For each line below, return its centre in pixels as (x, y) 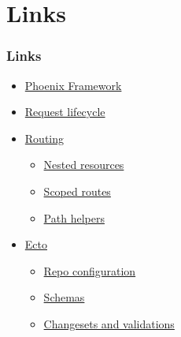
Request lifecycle (65, 112)
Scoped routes (77, 191)
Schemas (64, 297)
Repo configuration (90, 270)
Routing (44, 138)
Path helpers (74, 217)
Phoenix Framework (73, 85)
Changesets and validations (109, 323)
